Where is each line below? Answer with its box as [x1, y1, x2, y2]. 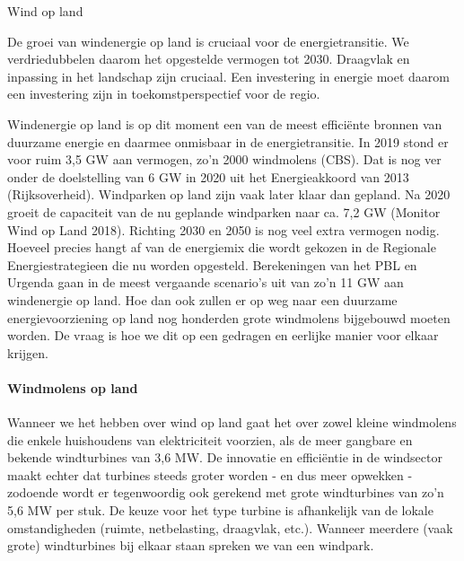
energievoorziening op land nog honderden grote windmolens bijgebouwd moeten [7, 308, 451, 327]
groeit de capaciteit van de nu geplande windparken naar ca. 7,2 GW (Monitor [7, 202, 441, 221]
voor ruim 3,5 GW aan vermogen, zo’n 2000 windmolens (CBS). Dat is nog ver [7, 150, 442, 169]
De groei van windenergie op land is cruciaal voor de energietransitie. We [7, 31, 409, 50]
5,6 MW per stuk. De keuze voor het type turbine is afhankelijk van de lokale [7, 501, 433, 520]
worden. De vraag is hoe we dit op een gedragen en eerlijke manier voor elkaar [7, 326, 439, 345]
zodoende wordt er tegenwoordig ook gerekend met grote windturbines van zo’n [7, 483, 444, 502]
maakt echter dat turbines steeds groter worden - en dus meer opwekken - [7, 465, 413, 484]
